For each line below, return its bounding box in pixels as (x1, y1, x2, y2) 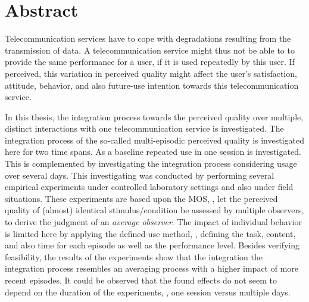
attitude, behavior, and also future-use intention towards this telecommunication (5, 79, 299, 91)
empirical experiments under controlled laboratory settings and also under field (5, 180, 294, 193)
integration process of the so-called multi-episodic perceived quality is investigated (5, 133, 305, 146)
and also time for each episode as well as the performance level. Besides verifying (5, 239, 300, 251)
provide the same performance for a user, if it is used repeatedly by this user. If (5, 55, 295, 68)
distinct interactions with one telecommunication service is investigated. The (5, 122, 284, 135)
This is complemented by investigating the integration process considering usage (5, 157, 297, 170)
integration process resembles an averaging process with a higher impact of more (5, 262, 299, 275)
